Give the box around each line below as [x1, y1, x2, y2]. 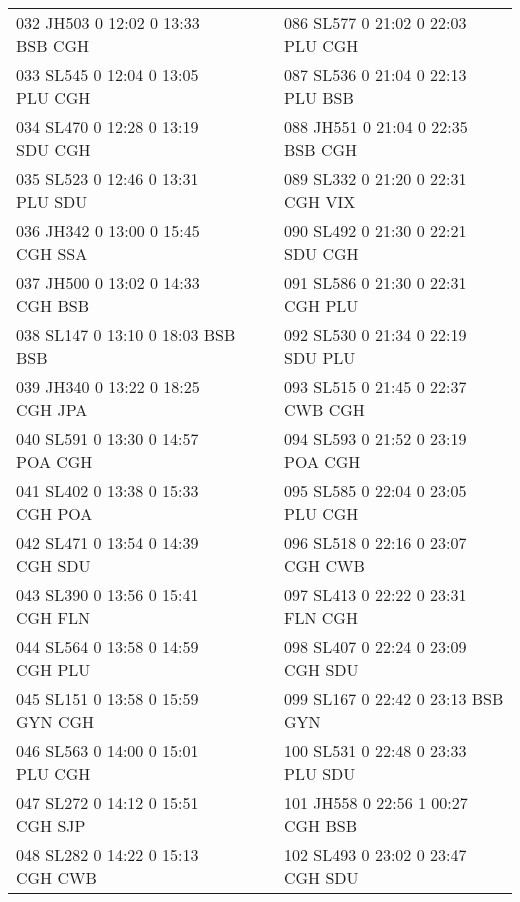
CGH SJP [16, 814, 86, 837]
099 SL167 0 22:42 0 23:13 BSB [284, 687, 504, 710]
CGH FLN [16, 606, 90, 629]
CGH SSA [16, 242, 88, 265]
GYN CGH [16, 710, 95, 733]
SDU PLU [284, 346, 356, 369]
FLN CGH [284, 606, 358, 629]
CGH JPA [16, 398, 88, 421]
